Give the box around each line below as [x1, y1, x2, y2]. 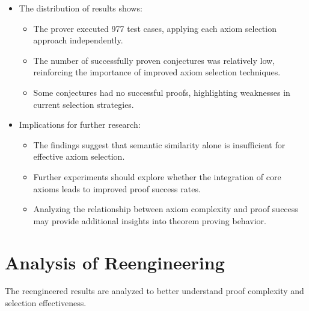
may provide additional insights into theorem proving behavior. [33, 214, 266, 227]
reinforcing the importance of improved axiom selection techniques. [33, 66, 281, 78]
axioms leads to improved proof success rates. [33, 182, 201, 195]
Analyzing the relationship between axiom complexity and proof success [33, 203, 298, 215]
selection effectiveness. [5, 297, 87, 309]
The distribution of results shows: [19, 2, 142, 14]
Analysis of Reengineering [5, 250, 225, 274]
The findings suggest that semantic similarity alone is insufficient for [33, 138, 286, 151]
